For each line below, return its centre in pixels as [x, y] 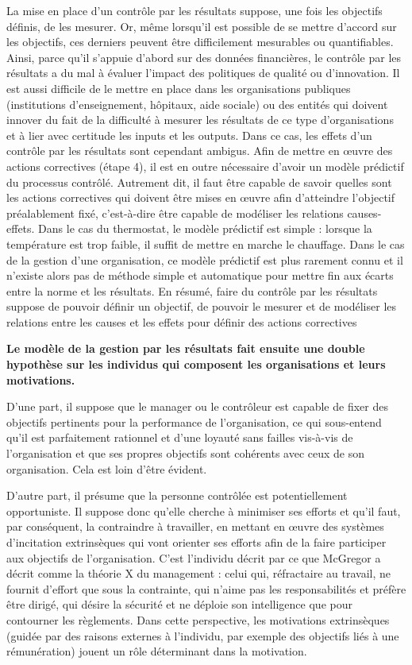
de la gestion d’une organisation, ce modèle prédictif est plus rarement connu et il [205, 259]
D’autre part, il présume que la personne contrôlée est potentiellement [177, 495]
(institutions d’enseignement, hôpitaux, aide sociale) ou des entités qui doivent [197, 104]
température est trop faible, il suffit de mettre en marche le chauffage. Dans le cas [206, 244]
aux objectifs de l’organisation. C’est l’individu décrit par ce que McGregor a [194, 557]
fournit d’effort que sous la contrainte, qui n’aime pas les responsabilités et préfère [206, 588]
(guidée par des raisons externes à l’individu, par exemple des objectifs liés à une [203, 635]
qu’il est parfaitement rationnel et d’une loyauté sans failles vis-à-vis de [180, 437]
